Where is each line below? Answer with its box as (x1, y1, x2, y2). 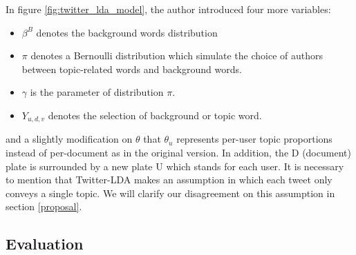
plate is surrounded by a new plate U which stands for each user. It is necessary (6, 159, 344, 173)
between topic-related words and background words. (21, 61, 242, 76)
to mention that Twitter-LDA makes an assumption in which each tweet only (6, 172, 332, 187)
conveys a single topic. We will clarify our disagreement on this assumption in (6, 185, 335, 200)
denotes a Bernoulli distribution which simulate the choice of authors (30, 48, 324, 63)
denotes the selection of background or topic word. (48, 108, 262, 122)
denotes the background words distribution (36, 25, 218, 39)
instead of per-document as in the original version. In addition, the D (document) (6, 145, 351, 160)
